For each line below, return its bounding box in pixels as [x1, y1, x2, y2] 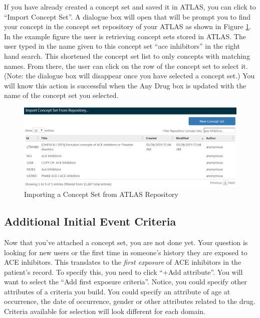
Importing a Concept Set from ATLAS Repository [24, 189, 178, 199]
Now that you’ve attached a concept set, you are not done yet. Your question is [4, 237, 248, 247]
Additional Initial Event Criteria [4, 214, 176, 229]
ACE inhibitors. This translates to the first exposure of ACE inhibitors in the [4, 257, 241, 267]
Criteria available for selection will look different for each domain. [4, 306, 205, 316]
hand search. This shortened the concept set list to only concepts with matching [4, 50, 250, 61]
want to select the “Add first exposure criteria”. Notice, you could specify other [4, 276, 247, 287]
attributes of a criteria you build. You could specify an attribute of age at [4, 286, 230, 296]
